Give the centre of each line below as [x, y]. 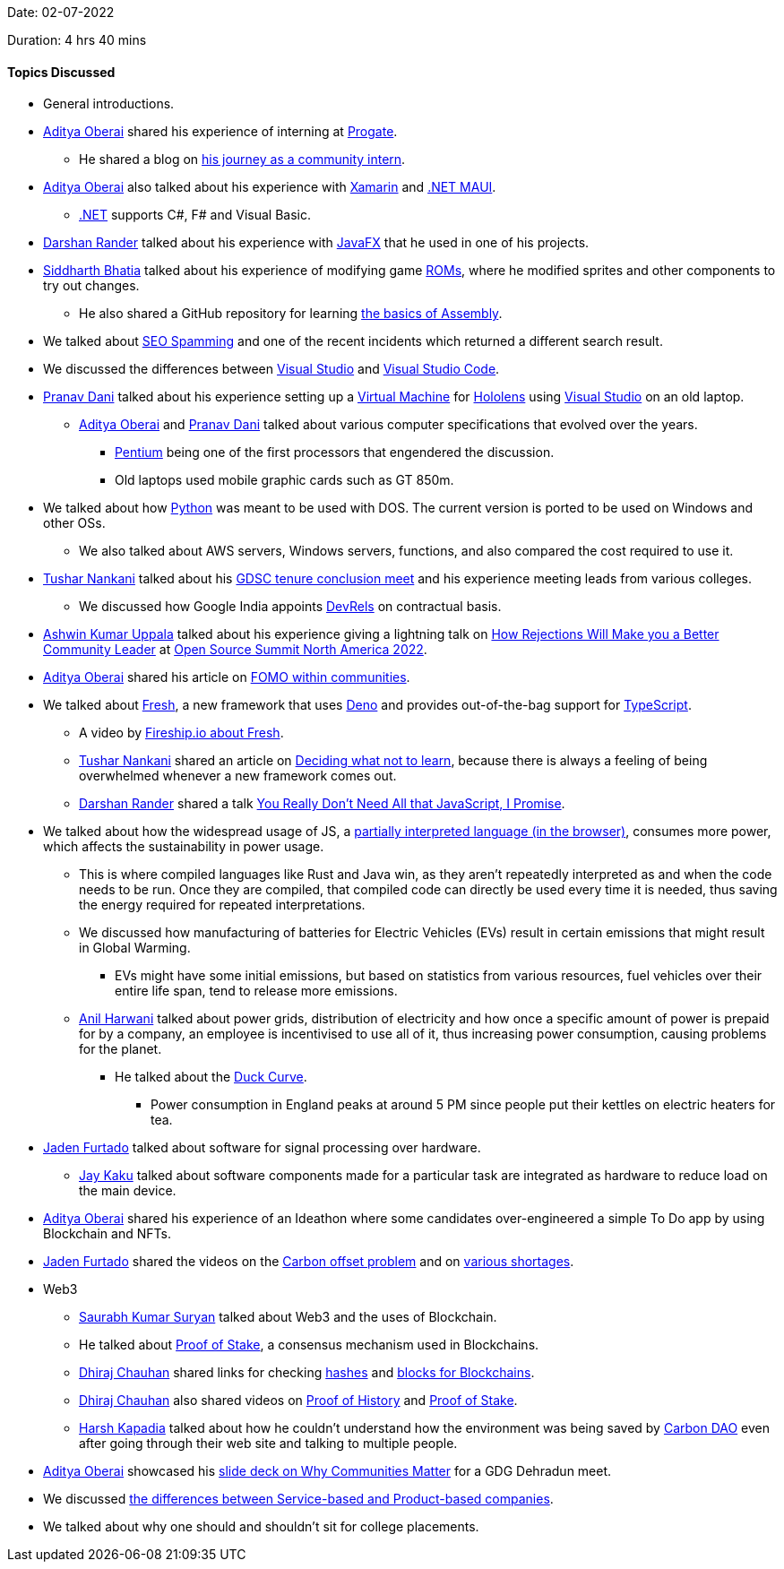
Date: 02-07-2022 [61, 12]
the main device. [128, 1191]
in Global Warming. [135, 948]
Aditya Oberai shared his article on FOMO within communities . [227, 677]
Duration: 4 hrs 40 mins [77, 40]
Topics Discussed [61, 72]
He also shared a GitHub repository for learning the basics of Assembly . [291, 314]
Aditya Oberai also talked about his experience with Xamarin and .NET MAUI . [270, 187]
